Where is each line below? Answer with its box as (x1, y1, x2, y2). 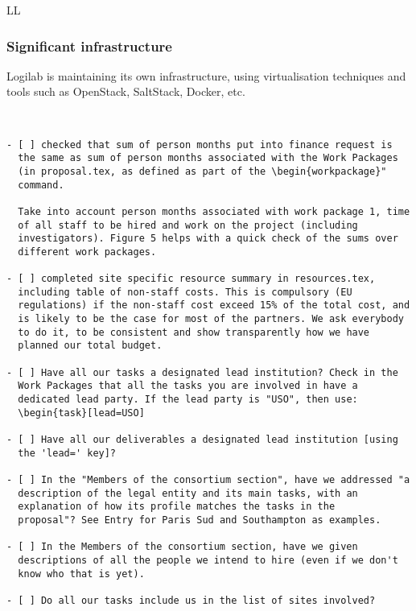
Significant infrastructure (6, 35, 172, 56)
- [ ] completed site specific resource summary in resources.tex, (6, 273, 376, 285)
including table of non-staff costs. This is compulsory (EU (18, 286, 352, 298)
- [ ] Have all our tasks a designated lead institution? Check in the (6, 366, 398, 378)
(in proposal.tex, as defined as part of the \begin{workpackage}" (18, 165, 387, 177)
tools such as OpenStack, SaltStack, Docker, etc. (6, 83, 245, 100)
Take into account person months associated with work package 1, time (18, 205, 410, 217)
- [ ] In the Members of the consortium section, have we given (6, 541, 358, 553)
